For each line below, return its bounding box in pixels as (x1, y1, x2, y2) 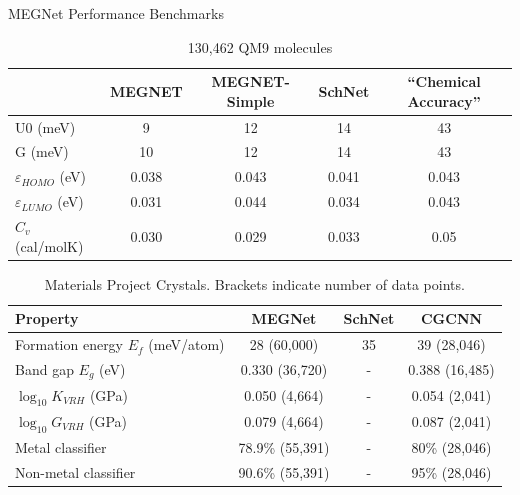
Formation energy (15, 334, 124, 355)
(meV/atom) (148, 334, 225, 355)
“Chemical (407, 71, 481, 92)
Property (15, 308, 79, 329)
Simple (226, 90, 275, 111)
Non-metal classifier (15, 461, 136, 482)
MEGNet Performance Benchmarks (8, 3, 224, 23)
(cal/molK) (15, 235, 84, 256)
